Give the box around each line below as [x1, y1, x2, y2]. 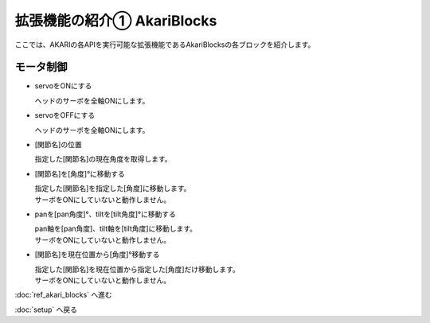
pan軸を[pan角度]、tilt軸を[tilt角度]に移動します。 [34, 224, 197, 234]
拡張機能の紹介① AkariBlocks [14, 12, 217, 29]
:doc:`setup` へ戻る [14, 305, 77, 314]
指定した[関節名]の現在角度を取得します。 [34, 154, 172, 164]
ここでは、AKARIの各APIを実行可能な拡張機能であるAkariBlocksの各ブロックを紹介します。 [14, 40, 315, 49]
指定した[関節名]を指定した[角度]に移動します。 [34, 184, 191, 193]
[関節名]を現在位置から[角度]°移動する [34, 250, 160, 259]
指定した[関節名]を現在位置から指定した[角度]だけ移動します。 [34, 264, 240, 274]
